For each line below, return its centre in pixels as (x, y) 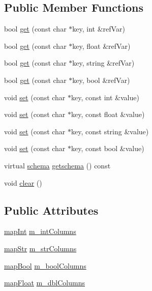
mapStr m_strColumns (40, 248)
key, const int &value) (105, 97)
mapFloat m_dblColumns (44, 283)
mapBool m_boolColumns (45, 265)
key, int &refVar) (99, 29)
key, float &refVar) (101, 46)
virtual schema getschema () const (57, 165)
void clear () (23, 182)
